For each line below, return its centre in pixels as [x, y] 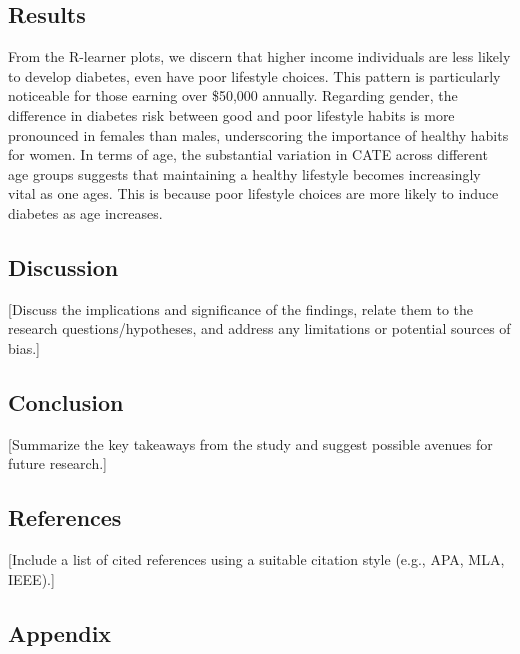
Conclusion [66, 401]
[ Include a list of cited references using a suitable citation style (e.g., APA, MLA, [256, 559]
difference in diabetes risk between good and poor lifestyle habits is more [231, 114]
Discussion [63, 266]
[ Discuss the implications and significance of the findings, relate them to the [241, 308]
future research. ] [57, 463]
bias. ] [24, 347]
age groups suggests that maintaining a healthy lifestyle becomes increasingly [244, 173]
